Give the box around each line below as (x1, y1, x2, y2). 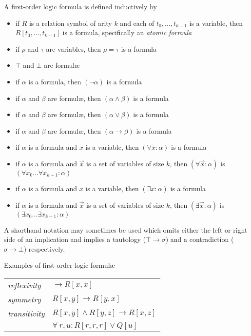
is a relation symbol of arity (29, 18, 112, 28)
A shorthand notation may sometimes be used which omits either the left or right (4, 224, 248, 235)
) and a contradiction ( (165, 234, 234, 244)
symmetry (8, 293, 41, 305)
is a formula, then (28, 76, 81, 86)
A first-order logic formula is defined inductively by (4, 1, 157, 11)
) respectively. (23, 243, 65, 254)
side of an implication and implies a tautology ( (4, 234, 146, 244)
